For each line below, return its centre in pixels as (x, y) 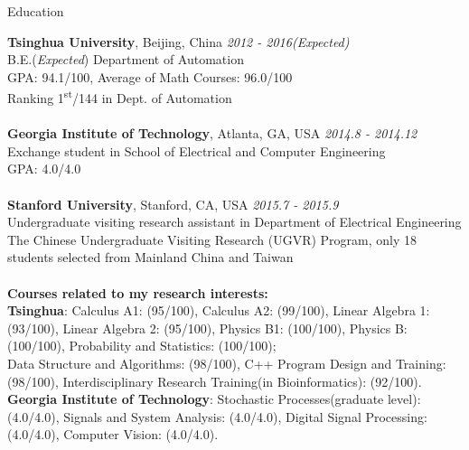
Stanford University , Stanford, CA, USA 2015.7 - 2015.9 (173, 204)
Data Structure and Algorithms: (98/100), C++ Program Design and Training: (227, 363)
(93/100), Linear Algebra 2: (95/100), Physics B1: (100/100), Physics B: (207, 328)
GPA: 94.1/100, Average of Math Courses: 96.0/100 (150, 76)
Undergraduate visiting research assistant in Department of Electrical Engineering (234, 222)
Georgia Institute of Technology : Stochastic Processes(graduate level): (214, 399)
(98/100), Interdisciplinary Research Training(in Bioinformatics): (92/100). (215, 381)
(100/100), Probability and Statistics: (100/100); (142, 346)
